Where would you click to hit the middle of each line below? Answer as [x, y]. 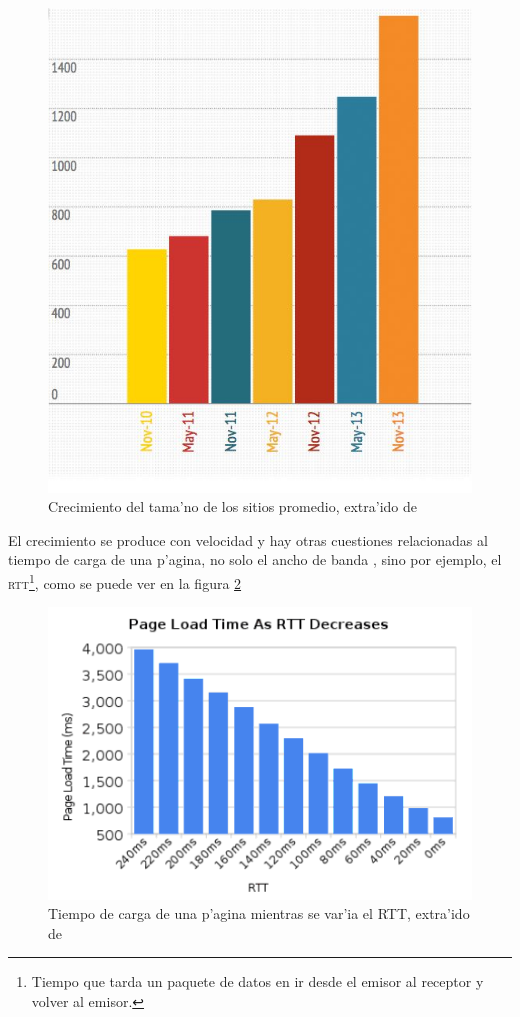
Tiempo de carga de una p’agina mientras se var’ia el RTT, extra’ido [259, 913]
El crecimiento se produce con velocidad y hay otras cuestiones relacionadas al [248, 539]
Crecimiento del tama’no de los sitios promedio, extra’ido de [232, 506]
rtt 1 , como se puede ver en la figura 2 [125, 581]
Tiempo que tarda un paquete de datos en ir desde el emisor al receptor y [257, 981]
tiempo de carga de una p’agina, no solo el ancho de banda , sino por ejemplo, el [255, 559]
